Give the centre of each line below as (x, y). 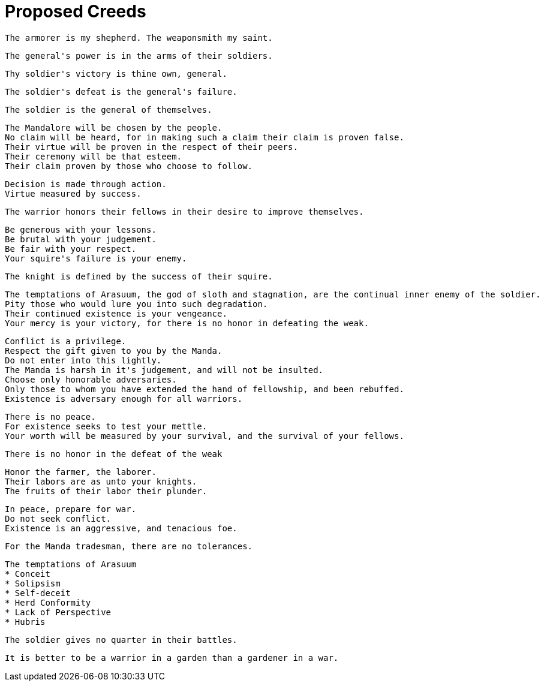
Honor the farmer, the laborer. (81, 472)
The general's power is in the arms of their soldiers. (139, 55)
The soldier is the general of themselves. (109, 109)
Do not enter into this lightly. (83, 360)
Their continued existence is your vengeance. (116, 313)
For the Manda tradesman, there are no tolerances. (129, 546)
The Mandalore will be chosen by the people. (114, 127)
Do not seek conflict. (58, 518)
